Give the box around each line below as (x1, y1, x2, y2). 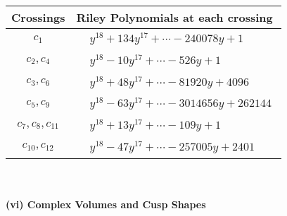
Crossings (11, 9, 65, 25)
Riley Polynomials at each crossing (76, 9, 273, 25)
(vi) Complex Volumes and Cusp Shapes (6, 197, 206, 212)
